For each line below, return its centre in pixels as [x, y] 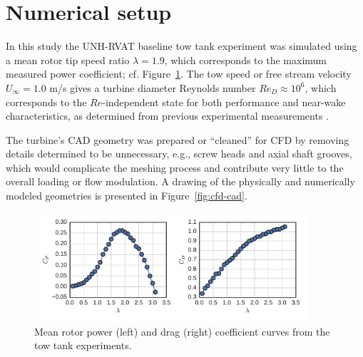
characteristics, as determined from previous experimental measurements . [167, 116]
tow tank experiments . [83, 345]
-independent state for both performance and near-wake [224, 102]
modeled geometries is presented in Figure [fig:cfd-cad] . [127, 196]
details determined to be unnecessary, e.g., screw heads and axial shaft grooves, [179, 154]
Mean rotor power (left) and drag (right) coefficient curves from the [182, 331]
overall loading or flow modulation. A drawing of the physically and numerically [180, 181]
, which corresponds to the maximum [245, 59]
